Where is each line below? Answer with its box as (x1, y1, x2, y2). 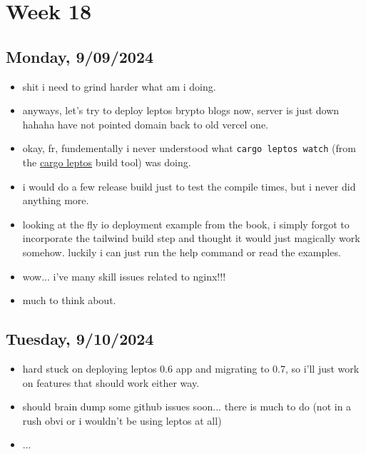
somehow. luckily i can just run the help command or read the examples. (22, 244, 341, 259)
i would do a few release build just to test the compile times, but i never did (22, 178, 356, 193)
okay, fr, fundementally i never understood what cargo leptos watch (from (22, 141, 356, 156)
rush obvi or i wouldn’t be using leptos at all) (22, 413, 222, 428)
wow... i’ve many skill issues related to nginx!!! (22, 268, 226, 283)
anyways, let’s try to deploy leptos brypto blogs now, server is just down (22, 103, 340, 118)
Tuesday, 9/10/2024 (6, 328, 154, 350)
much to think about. (22, 293, 116, 308)
